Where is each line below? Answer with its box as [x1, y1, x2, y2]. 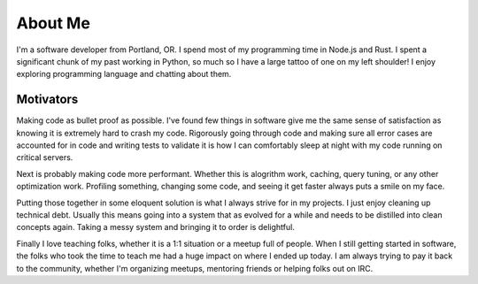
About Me [16, 13, 90, 33]
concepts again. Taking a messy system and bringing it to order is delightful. [16, 222, 296, 233]
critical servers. [16, 152, 73, 163]
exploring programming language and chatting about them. [16, 69, 232, 80]
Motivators [16, 92, 79, 107]
